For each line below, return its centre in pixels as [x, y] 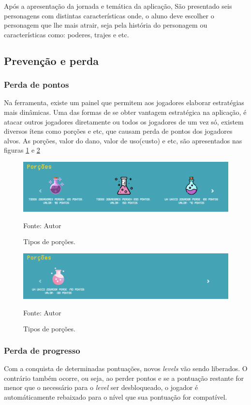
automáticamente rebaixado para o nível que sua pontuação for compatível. [116, 397]
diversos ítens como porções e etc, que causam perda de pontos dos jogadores [118, 131]
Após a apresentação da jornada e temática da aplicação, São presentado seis [118, 6]
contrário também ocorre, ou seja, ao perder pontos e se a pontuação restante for [124, 378]
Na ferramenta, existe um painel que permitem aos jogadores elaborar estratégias [124, 102]
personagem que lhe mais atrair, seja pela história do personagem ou [106, 25]
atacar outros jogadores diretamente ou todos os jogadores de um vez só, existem [124, 121]
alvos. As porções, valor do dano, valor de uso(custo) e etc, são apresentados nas [123, 140]
